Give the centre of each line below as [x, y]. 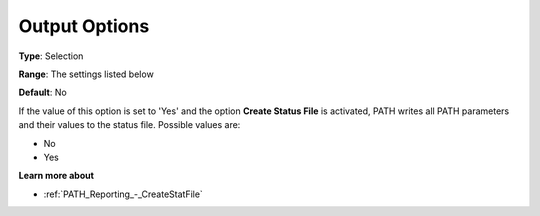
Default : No [42, 92]
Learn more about [56, 176]
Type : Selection [51, 56]
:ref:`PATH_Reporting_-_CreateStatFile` [123, 194]
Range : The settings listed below [86, 74]
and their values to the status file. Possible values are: [129, 125]
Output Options [84, 26]
